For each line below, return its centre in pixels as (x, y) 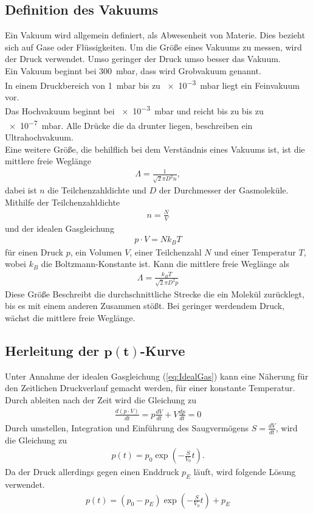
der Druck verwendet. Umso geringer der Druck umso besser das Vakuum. (143, 59)
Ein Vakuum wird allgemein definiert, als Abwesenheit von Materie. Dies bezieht (155, 35)
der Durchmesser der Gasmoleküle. (224, 190)
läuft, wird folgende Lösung (245, 472)
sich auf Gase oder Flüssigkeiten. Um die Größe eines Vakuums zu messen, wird (153, 47)
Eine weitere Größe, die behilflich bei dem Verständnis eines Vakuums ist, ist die (155, 149)
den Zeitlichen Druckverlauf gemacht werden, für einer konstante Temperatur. (150, 388)
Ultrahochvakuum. (39, 137)
